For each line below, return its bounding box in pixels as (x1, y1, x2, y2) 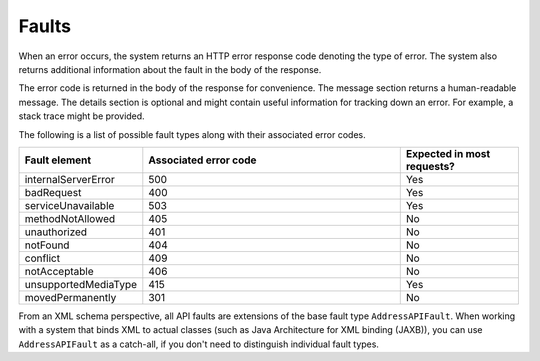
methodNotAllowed (24, 211, 116, 225)
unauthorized (24, 225, 88, 239)
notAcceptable (24, 264, 94, 278)
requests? (405, 159, 455, 173)
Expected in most (405, 146, 491, 160)
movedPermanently (24, 290, 117, 304)
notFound (24, 238, 70, 252)
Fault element (24, 153, 92, 167)
